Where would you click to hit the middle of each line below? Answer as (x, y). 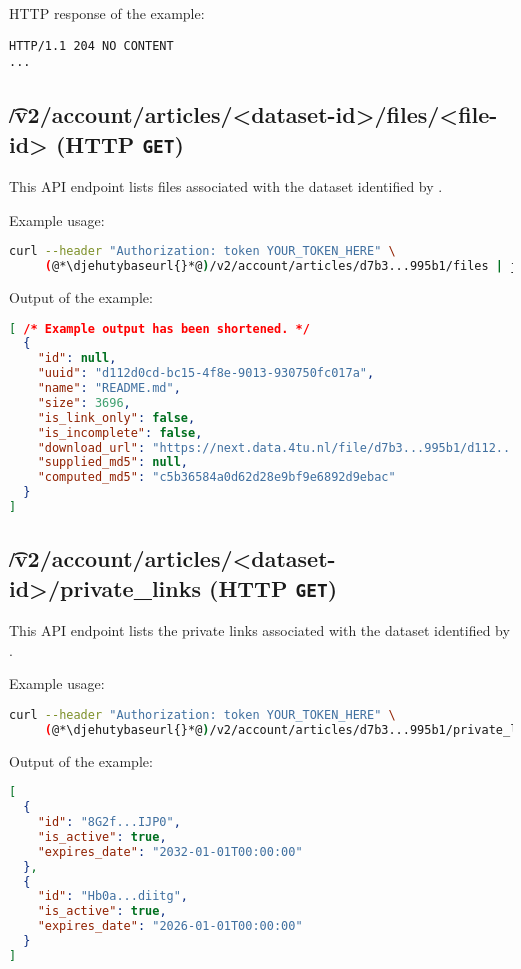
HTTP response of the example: (107, 13)
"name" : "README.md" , (109, 388)
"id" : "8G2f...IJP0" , (109, 822)
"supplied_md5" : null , (113, 462)
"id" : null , (77, 358)
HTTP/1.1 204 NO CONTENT (91, 45)
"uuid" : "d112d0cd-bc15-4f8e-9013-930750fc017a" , (206, 373)
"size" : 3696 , (84, 402)
